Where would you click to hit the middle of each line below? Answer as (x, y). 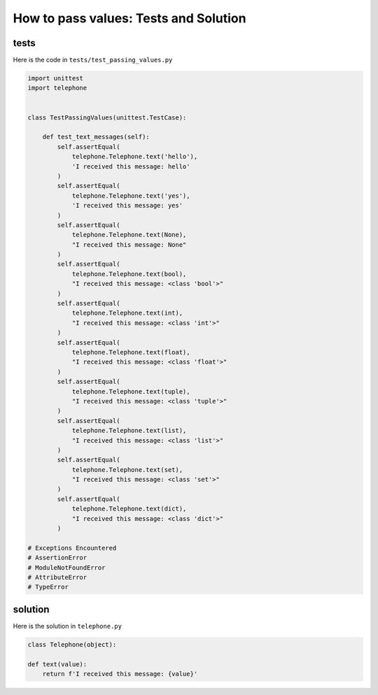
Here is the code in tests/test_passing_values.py (93, 60)
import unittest (56, 78)
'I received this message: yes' (127, 206)
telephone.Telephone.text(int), (127, 313)
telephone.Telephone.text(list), (129, 431)
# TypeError (48, 587)
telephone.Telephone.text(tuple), (131, 391)
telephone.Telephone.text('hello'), (135, 157)
